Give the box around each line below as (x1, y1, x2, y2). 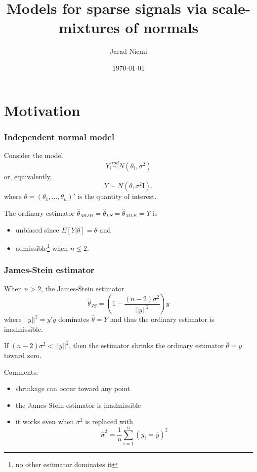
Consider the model (4, 150, 63, 160)
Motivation (4, 100, 81, 120)
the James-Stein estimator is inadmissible (15, 399, 141, 410)
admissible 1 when (15, 241, 68, 253)
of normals (125, 17, 199, 38)
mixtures (58, 17, 120, 38)
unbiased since (15, 224, 59, 235)
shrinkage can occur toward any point (15, 383, 130, 393)
